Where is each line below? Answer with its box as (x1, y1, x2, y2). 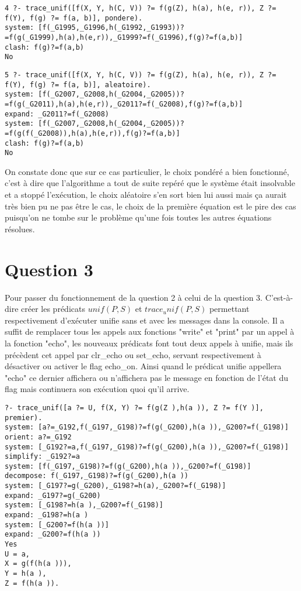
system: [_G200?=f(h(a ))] (5, 520, 109, 529)
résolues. (5, 222, 35, 235)
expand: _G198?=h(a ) (5, 511, 89, 520)
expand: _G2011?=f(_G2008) (5, 109, 109, 118)
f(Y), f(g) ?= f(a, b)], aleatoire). (5, 80, 151, 89)
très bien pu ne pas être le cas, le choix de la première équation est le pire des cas (5, 200, 296, 212)
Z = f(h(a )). (5, 579, 60, 587)
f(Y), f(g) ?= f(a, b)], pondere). (5, 13, 143, 22)
